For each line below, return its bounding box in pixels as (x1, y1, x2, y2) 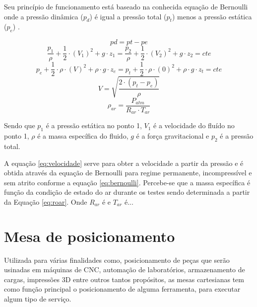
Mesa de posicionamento (4, 226, 175, 246)
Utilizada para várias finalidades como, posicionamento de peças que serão (4, 254, 230, 265)
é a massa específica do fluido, (37, 131, 128, 141)
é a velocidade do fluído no (153, 120, 235, 131)
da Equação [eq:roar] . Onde (4, 196, 87, 207)
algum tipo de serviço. (4, 294, 71, 304)
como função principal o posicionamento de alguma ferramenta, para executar (4, 284, 241, 294)
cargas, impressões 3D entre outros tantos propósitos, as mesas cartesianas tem (4, 274, 244, 284)
